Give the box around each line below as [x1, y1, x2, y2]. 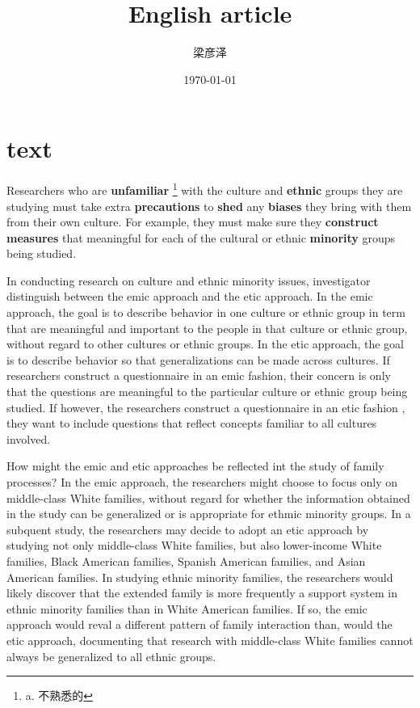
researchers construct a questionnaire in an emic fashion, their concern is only [6, 367, 391, 384]
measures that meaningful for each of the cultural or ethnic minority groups [6, 229, 396, 246]
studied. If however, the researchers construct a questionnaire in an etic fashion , [6, 398, 405, 415]
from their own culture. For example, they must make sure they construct [6, 213, 379, 230]
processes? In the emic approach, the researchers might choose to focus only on [6, 474, 398, 490]
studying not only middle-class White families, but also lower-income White [6, 537, 382, 554]
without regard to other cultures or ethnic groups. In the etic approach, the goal [6, 335, 405, 352]
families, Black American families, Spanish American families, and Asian [6, 552, 366, 569]
